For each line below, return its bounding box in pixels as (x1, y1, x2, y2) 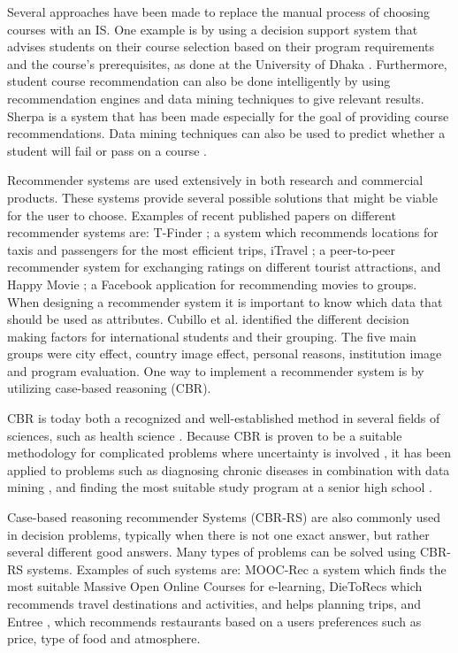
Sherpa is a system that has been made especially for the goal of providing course (7, 106, 449, 125)
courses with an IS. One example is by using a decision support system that (7, 19, 418, 38)
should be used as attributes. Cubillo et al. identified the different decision (7, 310, 409, 328)
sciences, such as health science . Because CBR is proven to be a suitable (7, 426, 402, 444)
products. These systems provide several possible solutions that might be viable (7, 188, 438, 206)
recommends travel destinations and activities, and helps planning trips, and (7, 595, 422, 612)
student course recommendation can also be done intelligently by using (7, 72, 391, 90)
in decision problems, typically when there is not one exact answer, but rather (7, 525, 430, 543)
